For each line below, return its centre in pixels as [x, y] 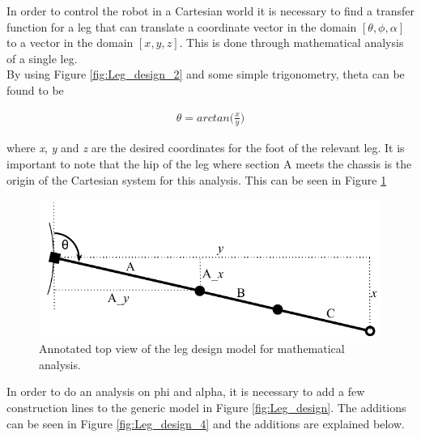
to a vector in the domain [70, 43]
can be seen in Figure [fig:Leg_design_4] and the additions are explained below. [206, 423]
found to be [35, 89]
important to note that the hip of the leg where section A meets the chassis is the [209, 164]
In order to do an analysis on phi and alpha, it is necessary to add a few [186, 391]
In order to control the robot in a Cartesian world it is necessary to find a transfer [210, 11]
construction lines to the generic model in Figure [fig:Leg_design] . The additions [206, 408]
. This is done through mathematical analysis [291, 43]
